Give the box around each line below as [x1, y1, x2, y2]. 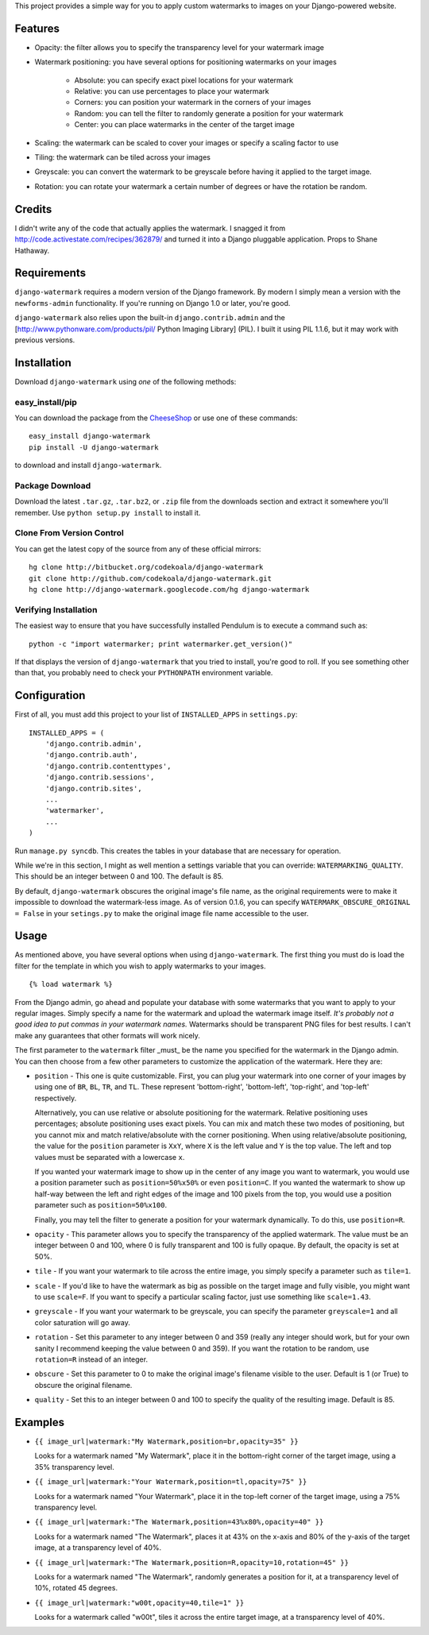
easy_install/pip [14, 396, 77, 408]
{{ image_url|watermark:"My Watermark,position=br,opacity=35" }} [34, 1436, 300, 1446]
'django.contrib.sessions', [44, 773, 155, 782]
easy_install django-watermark [29, 431, 151, 441]
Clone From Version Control [14, 528, 125, 539]
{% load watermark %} [29, 980, 113, 989]
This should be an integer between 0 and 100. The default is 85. [14, 872, 224, 881]
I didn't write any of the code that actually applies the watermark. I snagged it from [14, 223, 286, 233]
